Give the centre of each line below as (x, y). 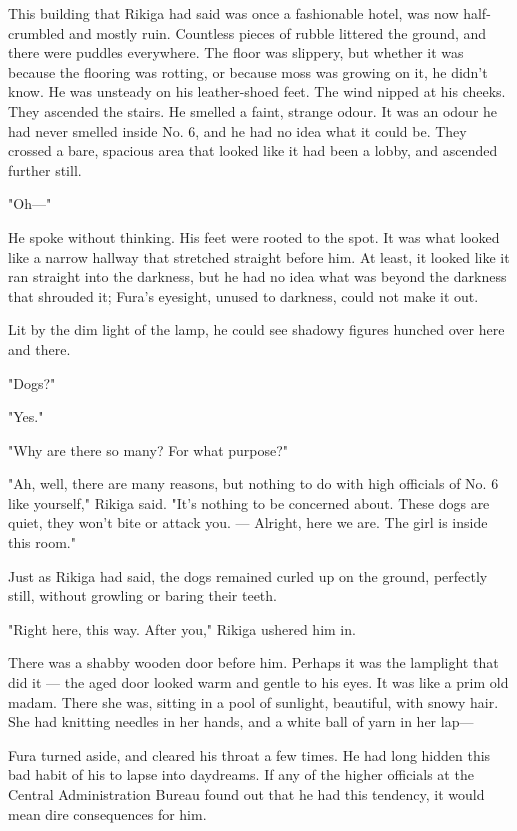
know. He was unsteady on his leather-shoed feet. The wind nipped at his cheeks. (257, 91)
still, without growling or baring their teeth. (142, 595)
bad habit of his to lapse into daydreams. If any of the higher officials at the (241, 774)
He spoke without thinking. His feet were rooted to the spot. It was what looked (254, 236)
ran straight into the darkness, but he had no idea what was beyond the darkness (257, 276)
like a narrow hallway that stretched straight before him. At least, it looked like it (259, 256)
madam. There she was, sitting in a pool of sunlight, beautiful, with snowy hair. (253, 701)
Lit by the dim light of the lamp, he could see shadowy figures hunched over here (256, 329)
